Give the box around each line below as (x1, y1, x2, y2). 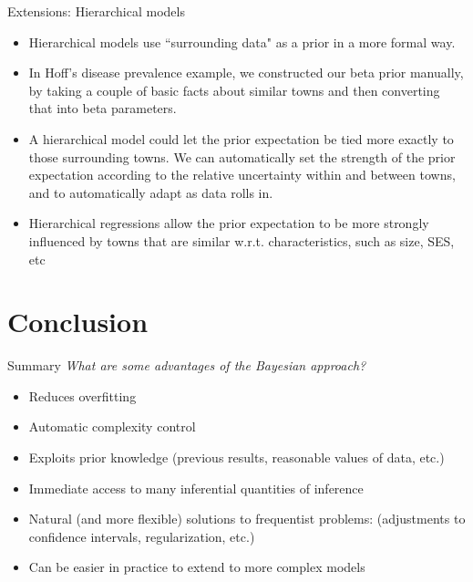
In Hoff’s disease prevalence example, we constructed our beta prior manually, (28, 63, 464, 82)
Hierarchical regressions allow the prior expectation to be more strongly (28, 213, 429, 233)
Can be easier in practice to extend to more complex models (28, 557, 365, 577)
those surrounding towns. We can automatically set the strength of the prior (28, 147, 456, 166)
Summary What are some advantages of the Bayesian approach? (7, 356, 366, 375)
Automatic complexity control (28, 417, 196, 436)
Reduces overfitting (28, 386, 137, 405)
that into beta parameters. (28, 99, 177, 118)
